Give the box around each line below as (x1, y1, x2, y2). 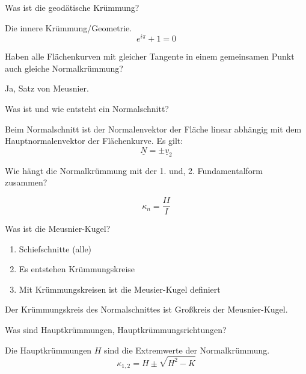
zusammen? (5, 176, 47, 189)
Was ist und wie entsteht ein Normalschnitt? (5, 102, 169, 115)
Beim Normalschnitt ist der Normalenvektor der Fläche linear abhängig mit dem (5, 122, 302, 135)
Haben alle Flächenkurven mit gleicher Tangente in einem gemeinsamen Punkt (5, 50, 295, 63)
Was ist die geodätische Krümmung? (5, 1, 139, 13)
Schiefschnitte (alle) (19, 242, 92, 255)
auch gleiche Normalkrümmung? (5, 61, 123, 74)
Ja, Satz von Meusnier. (5, 82, 89, 95)
